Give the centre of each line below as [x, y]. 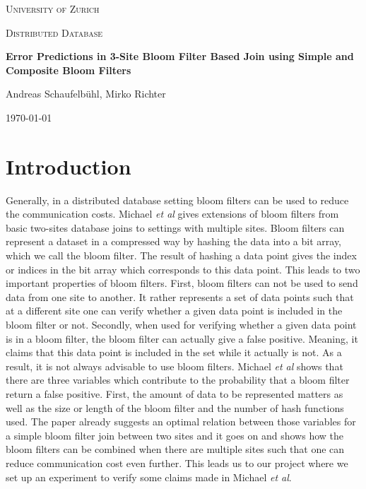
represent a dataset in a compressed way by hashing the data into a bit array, [174, 241]
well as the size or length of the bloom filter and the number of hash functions [175, 407]
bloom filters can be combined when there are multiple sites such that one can [175, 449]
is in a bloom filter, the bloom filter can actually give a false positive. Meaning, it [182, 338]
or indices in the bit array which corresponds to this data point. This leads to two [183, 269]
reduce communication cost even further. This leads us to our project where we [177, 463]
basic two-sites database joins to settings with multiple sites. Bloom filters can [175, 227]
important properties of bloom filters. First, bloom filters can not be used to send [182, 283]
